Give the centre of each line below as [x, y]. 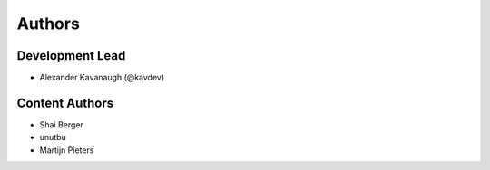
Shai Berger [61, 124]
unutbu [53, 137]
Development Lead [71, 56]
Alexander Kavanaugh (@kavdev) [102, 78]
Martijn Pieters [67, 150]
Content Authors [65, 103]
